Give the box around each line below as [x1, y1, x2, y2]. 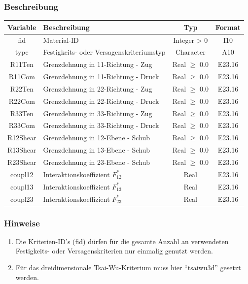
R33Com [8, 120, 35, 130]
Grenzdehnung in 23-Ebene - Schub [43, 157, 150, 167]
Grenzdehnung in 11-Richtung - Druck [43, 71, 159, 82]
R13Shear [7, 145, 36, 155]
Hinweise [4, 217, 40, 229]
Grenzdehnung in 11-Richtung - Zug [43, 59, 152, 69]
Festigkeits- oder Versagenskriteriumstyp [43, 47, 166, 57]
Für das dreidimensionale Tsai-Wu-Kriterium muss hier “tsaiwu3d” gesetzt [15, 262, 241, 273]
